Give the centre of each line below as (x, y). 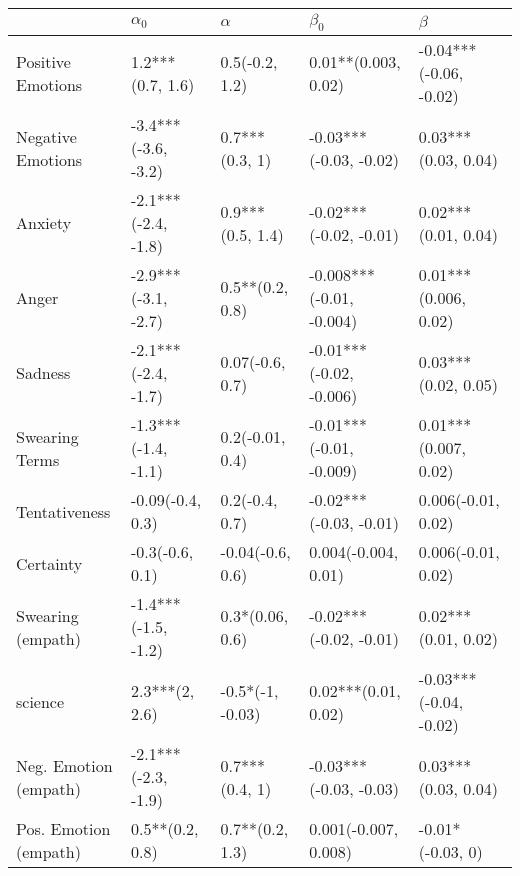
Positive (43, 61)
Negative (46, 136)
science (40, 702)
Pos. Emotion (63, 829)
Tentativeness (63, 511)
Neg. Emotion (64, 765)
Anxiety (44, 223)
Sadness (43, 373)
